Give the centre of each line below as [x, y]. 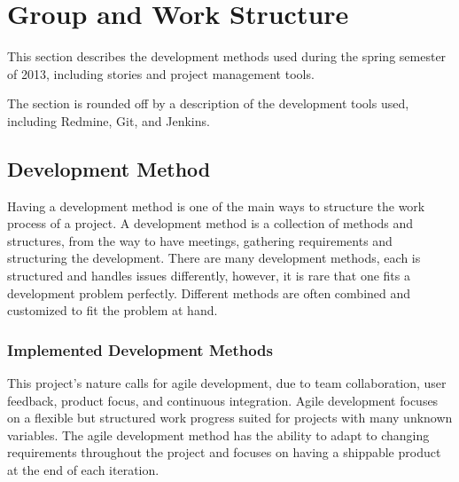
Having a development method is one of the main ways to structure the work [216, 205]
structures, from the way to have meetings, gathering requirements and [200, 240]
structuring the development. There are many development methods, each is [214, 258]
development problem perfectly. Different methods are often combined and [209, 292]
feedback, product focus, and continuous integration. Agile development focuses [223, 400]
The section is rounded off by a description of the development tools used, [208, 103]
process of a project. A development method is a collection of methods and [210, 223]
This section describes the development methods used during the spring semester [227, 56]
